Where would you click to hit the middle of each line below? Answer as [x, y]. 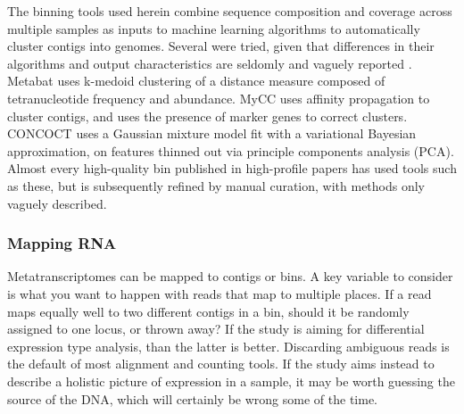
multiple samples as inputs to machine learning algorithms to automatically [214, 28]
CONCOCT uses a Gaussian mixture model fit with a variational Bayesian [212, 133]
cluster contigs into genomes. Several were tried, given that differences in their [221, 46]
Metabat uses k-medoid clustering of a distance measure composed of [196, 81]
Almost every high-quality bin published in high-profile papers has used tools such [232, 168]
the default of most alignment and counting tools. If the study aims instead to [221, 364]
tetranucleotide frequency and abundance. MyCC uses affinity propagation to [219, 98]
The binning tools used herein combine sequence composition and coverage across [230, 11]
